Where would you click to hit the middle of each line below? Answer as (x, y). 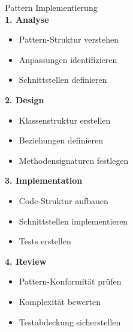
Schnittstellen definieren (63, 80)
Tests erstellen (45, 241)
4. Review (26, 261)
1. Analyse (27, 19)
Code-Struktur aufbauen (64, 200)
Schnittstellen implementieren (73, 221)
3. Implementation (44, 180)
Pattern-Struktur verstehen (69, 39)
